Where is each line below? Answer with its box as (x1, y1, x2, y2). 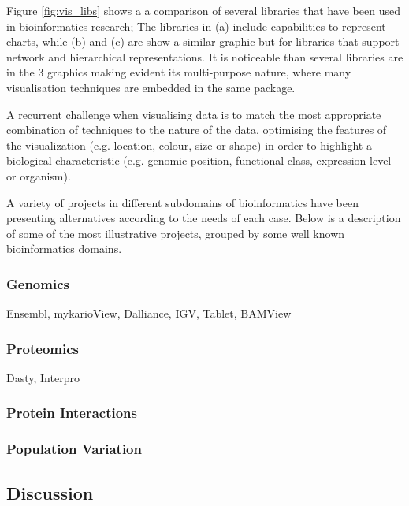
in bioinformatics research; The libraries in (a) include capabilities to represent (6, 17, 386, 34)
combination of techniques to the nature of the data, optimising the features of (6, 121, 387, 138)
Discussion (6, 480, 94, 504)
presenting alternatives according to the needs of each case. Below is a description (6, 210, 401, 226)
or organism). (6, 167, 71, 184)
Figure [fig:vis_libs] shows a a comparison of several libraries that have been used (6, 2, 400, 18)
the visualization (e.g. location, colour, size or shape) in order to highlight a (6, 136, 372, 153)
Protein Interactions (6, 403, 137, 422)
